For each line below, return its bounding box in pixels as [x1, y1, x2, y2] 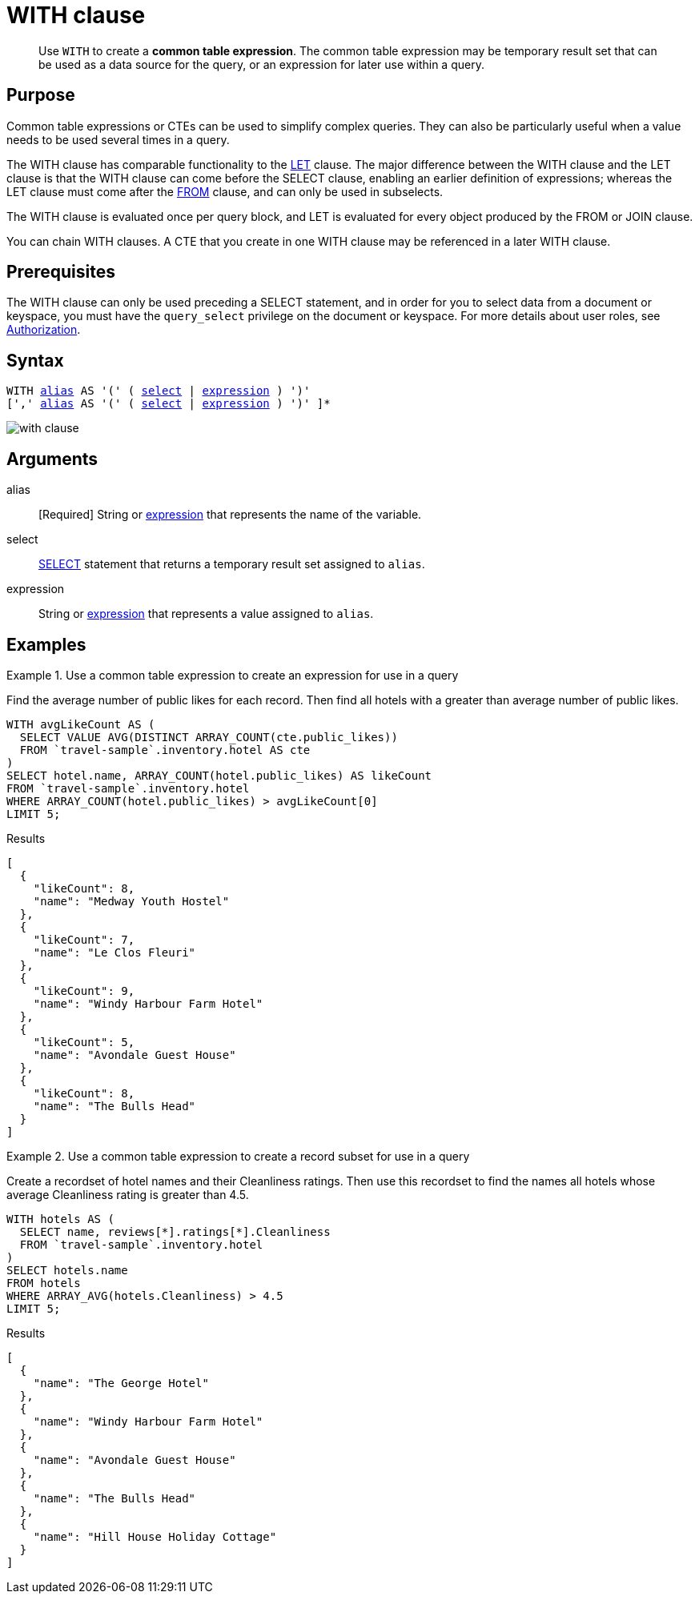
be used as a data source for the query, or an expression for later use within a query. [38, 57, 484, 71]
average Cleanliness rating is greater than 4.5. [6, 1187, 249, 1201]
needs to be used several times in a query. [6, 132, 230, 146]
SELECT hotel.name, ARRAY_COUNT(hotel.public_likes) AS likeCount [6, 768, 432, 782]
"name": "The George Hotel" [33, 1376, 209, 1389]
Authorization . [6, 323, 81, 337]
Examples [6, 634, 86, 655]
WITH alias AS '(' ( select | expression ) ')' [6, 384, 311, 398]
